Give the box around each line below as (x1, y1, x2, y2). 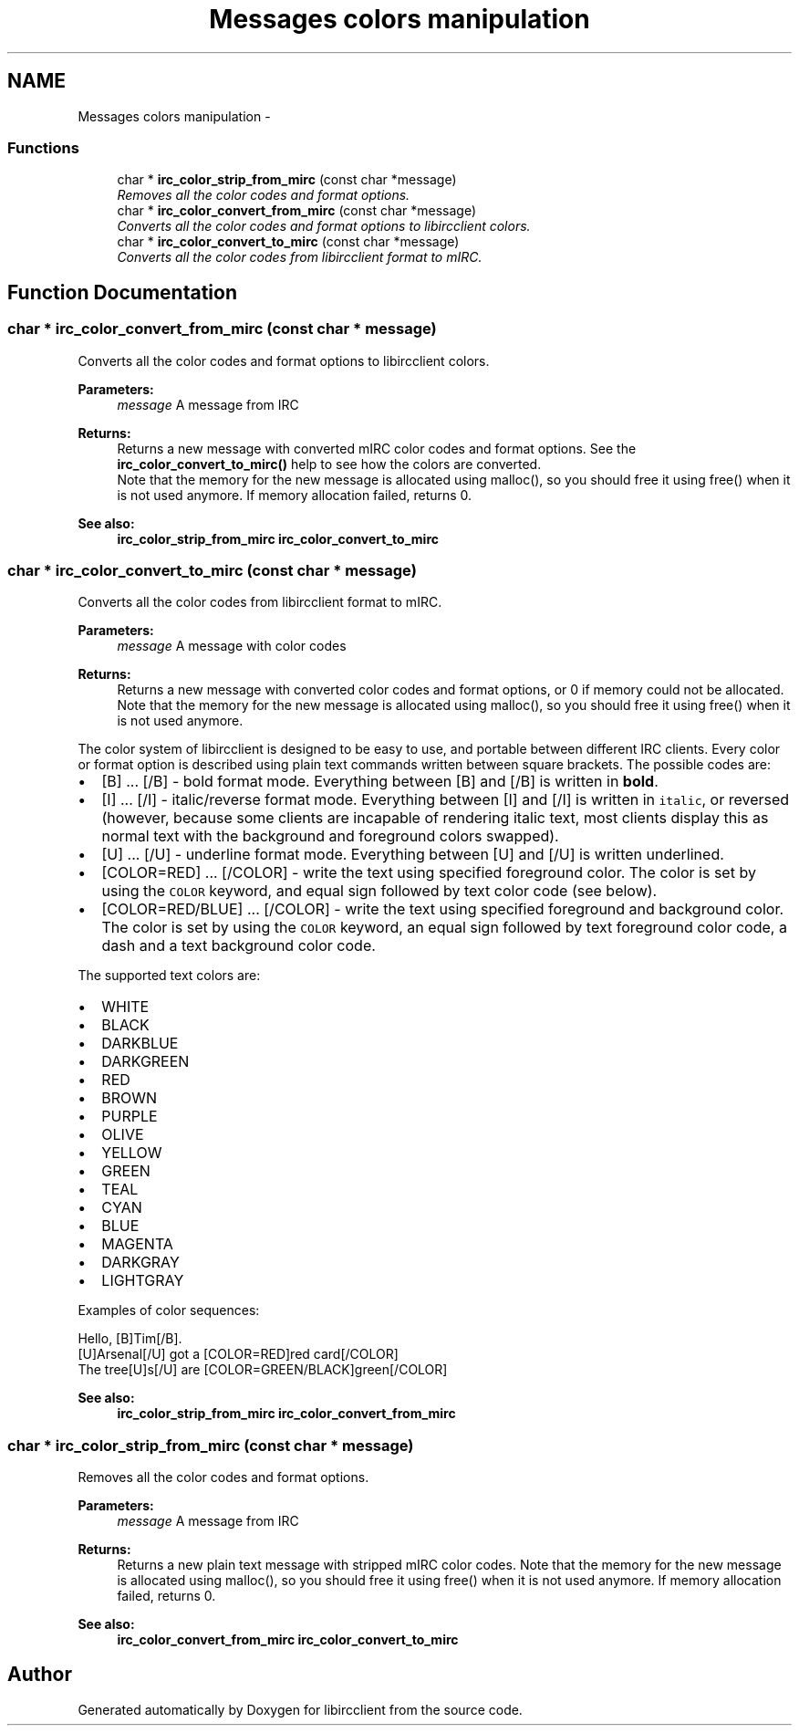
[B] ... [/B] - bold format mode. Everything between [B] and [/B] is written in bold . (101, 772, 659, 791)
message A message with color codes (117, 638, 347, 654)
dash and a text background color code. (101, 936, 376, 955)
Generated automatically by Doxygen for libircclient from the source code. (78, 1701, 523, 1717)
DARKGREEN (101, 1052, 190, 1071)
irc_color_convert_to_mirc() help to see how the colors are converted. (117, 455, 542, 472)
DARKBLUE (101, 1034, 179, 1053)
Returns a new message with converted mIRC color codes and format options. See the (117, 440, 637, 456)
